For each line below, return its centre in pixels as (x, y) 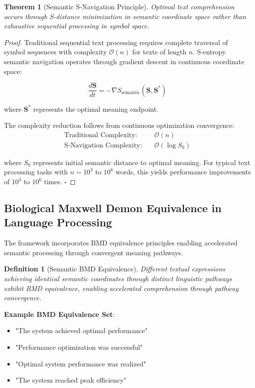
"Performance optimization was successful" (79, 347)
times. (53, 182)
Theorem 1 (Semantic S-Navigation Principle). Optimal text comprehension (119, 6)
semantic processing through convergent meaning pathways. (94, 252)
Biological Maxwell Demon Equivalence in (113, 208)
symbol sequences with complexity (55, 52)
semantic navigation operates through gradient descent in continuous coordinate (124, 61)
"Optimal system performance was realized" (81, 363)
